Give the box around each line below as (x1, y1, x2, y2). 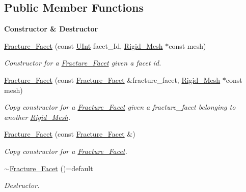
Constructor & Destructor (4, 23, 98, 34)
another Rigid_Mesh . (4, 111, 70, 122)
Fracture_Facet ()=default (9, 163, 93, 173)
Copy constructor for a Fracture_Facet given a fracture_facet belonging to (4, 102, 236, 112)
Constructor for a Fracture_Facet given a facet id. (4, 57, 161, 68)
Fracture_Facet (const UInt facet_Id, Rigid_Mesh (4, 40, 163, 51)
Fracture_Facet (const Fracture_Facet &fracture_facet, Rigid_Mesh (4, 74, 221, 85)
